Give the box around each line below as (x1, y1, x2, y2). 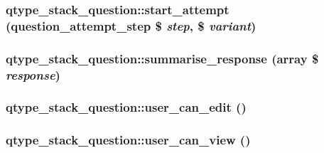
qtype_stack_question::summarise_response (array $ (6, 49, 319, 67)
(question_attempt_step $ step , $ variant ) (6, 16, 256, 34)
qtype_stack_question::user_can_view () (6, 131, 251, 149)
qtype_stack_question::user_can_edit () (6, 98, 247, 116)
